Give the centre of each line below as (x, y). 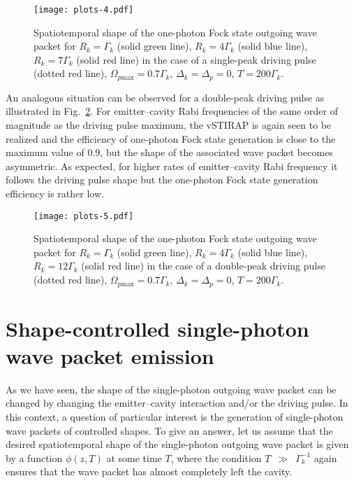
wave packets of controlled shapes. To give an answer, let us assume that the (169, 430)
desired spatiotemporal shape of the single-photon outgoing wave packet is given (177, 444)
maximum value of (45, 152)
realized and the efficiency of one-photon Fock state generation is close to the (171, 138)
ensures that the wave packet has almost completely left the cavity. (149, 471)
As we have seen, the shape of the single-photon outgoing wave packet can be (171, 389)
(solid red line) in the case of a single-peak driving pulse (196, 59)
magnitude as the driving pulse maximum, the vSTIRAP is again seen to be (169, 125)
